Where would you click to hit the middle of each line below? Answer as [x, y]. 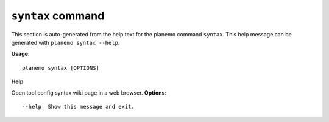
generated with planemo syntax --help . [65, 42]
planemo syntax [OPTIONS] [61, 68]
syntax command [58, 16]
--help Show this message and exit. [79, 107]
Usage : [20, 54]
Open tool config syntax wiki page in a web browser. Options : [89, 93]
